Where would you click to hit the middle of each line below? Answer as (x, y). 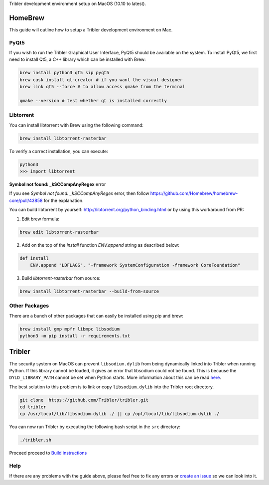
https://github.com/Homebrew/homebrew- (194, 193)
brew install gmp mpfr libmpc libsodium (69, 329)
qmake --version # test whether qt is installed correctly (93, 100)
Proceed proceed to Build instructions (48, 453)
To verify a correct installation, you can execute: (59, 151)
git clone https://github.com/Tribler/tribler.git (84, 400)
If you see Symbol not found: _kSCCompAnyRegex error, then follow (79, 193)
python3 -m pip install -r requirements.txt (75, 336)
